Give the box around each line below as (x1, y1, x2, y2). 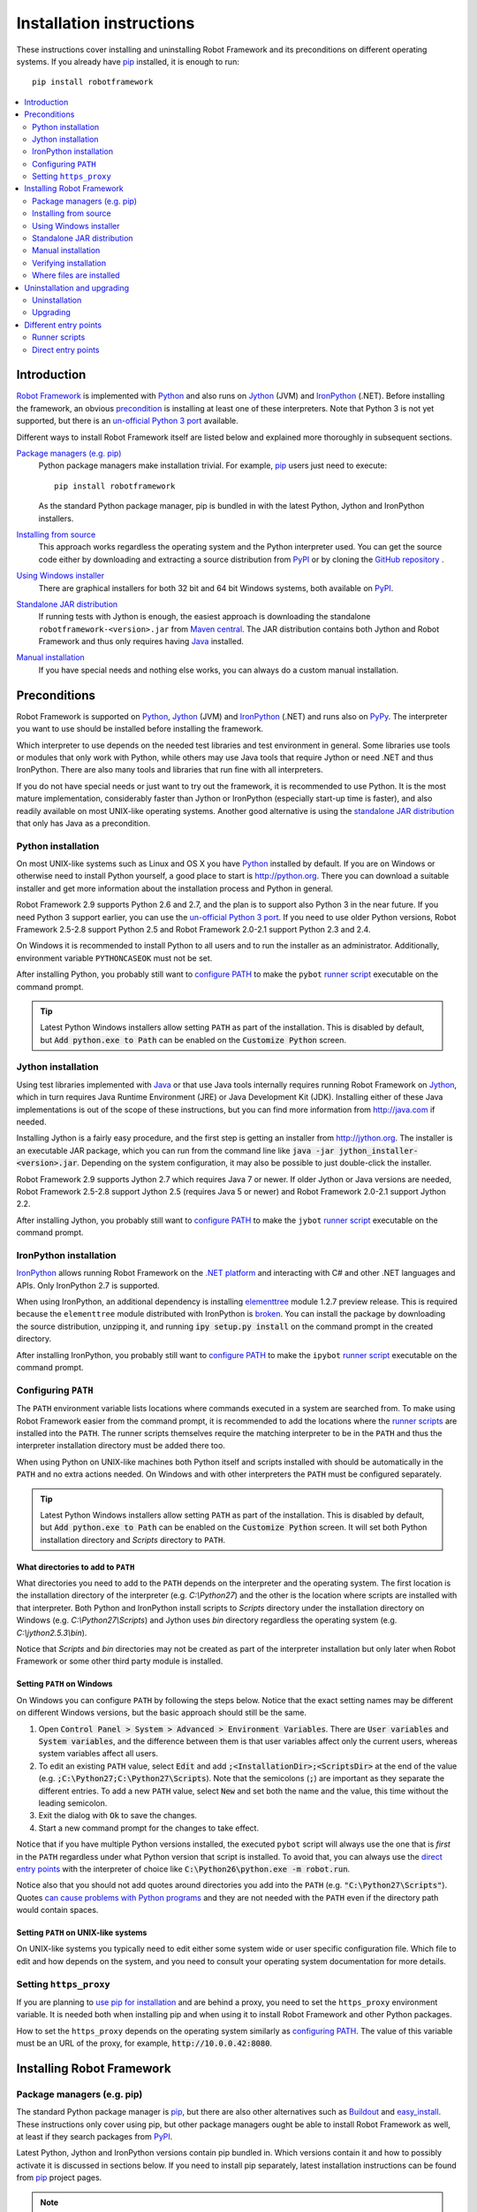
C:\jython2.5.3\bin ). (16, 1627, 87, 1638)
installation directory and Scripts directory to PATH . (40, 1534, 225, 1545)
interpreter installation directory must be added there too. (16, 1440, 225, 1451)
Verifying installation (32, 257, 106, 268)
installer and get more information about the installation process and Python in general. (16, 883, 334, 894)
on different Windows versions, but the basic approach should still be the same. (16, 1708, 307, 1718)
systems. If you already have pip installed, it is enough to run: (16, 56, 240, 66)
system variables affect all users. (38, 1748, 159, 1759)
